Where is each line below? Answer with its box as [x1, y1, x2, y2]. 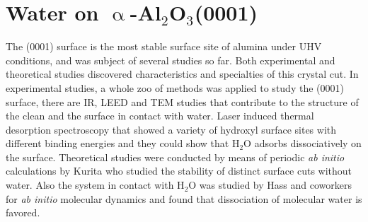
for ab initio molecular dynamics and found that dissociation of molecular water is [6, 191, 362, 206]
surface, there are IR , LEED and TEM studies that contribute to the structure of [6, 94, 359, 109]
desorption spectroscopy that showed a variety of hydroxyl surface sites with [6, 122, 337, 136]
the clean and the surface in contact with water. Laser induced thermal [6, 108, 314, 123]
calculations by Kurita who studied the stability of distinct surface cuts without [6, 163, 352, 178]
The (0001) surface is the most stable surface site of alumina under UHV [6, 39, 322, 54]
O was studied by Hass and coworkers [188, 177, 352, 192]
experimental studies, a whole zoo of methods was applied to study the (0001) [6, 80, 344, 95]
